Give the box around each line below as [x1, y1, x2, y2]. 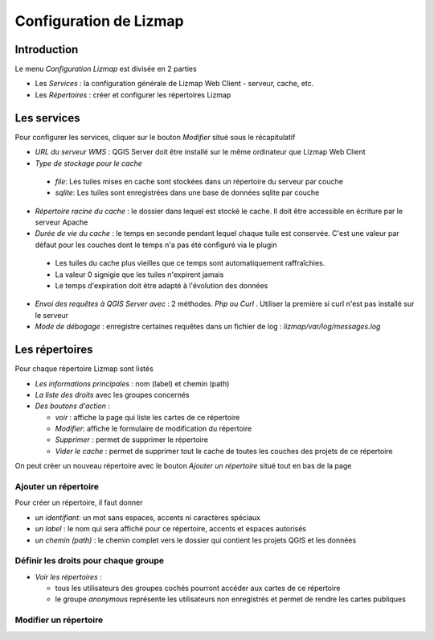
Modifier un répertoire [14, 614, 104, 626]
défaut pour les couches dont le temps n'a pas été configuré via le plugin [35, 240, 277, 250]
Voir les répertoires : [35, 572, 102, 581]
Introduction [14, 43, 79, 56]
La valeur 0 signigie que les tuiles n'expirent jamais [55, 270, 224, 279]
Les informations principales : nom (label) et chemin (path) [35, 378, 230, 388]
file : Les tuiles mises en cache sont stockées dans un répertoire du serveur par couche [55, 176, 343, 186]
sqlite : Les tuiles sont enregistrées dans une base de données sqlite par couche [55, 188, 320, 197]
